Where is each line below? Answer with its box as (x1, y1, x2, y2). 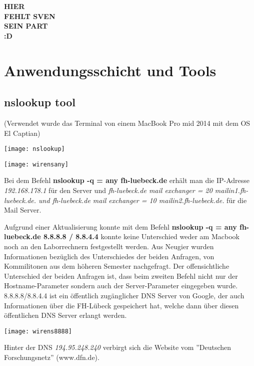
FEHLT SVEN (4, 11, 55, 21)
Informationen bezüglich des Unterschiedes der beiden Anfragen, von (4, 251, 214, 261)
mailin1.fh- (214, 185, 248, 196)
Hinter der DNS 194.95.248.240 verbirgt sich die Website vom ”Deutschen (4, 342, 231, 352)
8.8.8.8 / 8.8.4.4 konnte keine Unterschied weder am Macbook (43, 231, 239, 242)
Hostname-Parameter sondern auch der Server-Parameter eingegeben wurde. (4, 280, 238, 291)
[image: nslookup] (4, 145, 65, 153)
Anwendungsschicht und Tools (4, 60, 216, 80)
